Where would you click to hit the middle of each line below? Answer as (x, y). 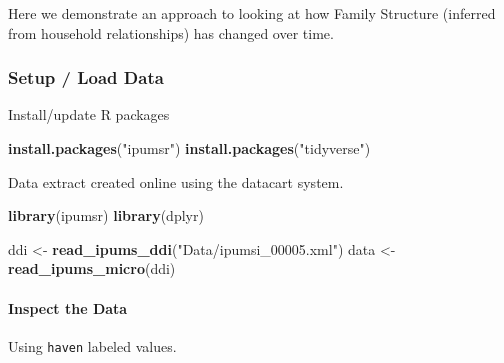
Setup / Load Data (86, 77)
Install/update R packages (89, 114)
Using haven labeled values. (92, 345)
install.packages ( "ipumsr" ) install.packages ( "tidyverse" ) (189, 148)
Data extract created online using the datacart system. (176, 181)
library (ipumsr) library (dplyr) (106, 215)
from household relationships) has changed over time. (171, 32)
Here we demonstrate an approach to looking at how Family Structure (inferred (252, 13)
